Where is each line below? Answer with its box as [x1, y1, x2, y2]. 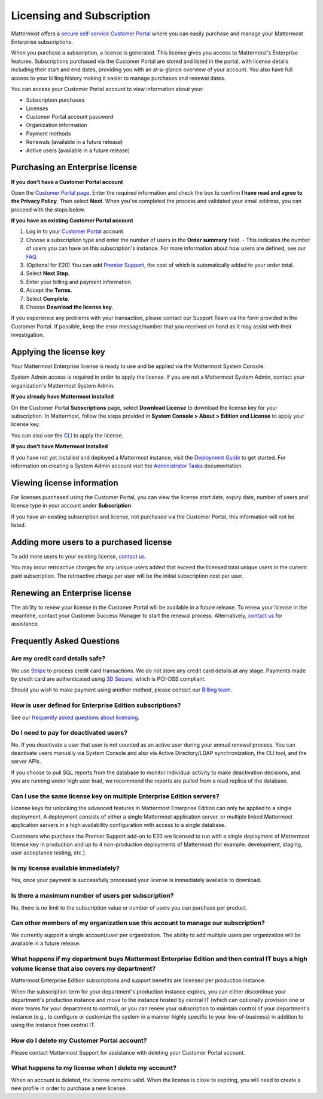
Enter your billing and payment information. [26, 278, 133, 285]
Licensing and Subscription [11, 9, 151, 22]
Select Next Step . [26, 270, 70, 277]
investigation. [11, 331, 44, 339]
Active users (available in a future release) [26, 147, 130, 154]
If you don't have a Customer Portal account [11, 178, 123, 185]
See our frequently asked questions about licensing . [11, 714, 140, 721]
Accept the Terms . [26, 286, 72, 294]
